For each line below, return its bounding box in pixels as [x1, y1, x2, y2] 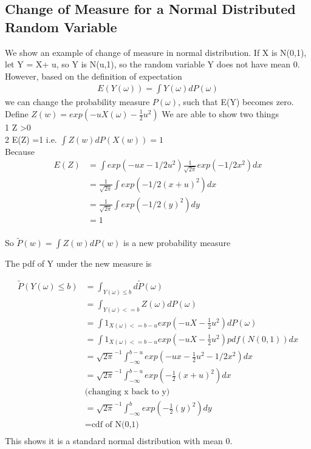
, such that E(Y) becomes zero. [178, 95, 294, 108]
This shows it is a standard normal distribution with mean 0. [5, 434, 233, 447]
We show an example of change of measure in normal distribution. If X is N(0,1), [5, 46, 307, 58]
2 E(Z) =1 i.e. [5, 132, 57, 145]
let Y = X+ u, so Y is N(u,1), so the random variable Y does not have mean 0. [5, 58, 300, 70]
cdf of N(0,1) [91, 420, 139, 430]
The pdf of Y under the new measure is [5, 257, 152, 270]
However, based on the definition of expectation [5, 69, 182, 82]
